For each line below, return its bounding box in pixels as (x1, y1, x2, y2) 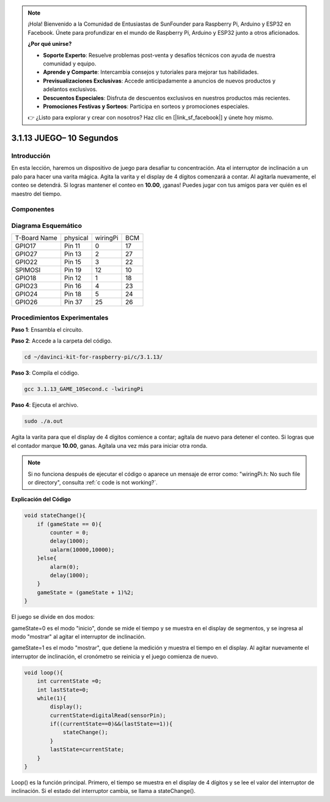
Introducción (11, 151, 51, 160)
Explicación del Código (11, 495, 71, 503)
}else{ (37, 555, 57, 562)
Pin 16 (64, 282, 82, 290)
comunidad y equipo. (43, 60, 97, 67)
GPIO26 (15, 298, 38, 307)
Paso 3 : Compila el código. (11, 370, 79, 377)
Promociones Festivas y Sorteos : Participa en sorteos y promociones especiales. (43, 103, 250, 110)
